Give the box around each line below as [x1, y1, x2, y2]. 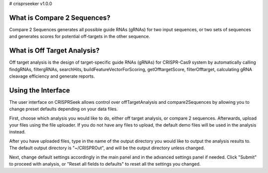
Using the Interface [9, 86, 70, 94]
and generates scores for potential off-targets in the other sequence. [9, 34, 150, 40]
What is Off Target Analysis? [9, 46, 100, 55]
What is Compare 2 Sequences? [9, 13, 111, 22]
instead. [9, 129, 26, 135]
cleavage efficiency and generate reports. [9, 73, 95, 79]
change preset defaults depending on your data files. [9, 106, 118, 112]
